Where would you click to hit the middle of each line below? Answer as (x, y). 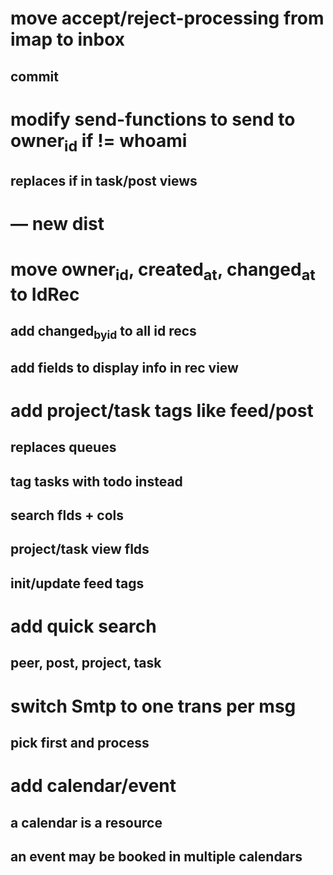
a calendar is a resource (86, 822)
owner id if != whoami (99, 142)
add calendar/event (93, 786)
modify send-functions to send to (153, 119)
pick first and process (80, 742)
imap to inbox (67, 39)
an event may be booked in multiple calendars (156, 856)
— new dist (57, 223)
